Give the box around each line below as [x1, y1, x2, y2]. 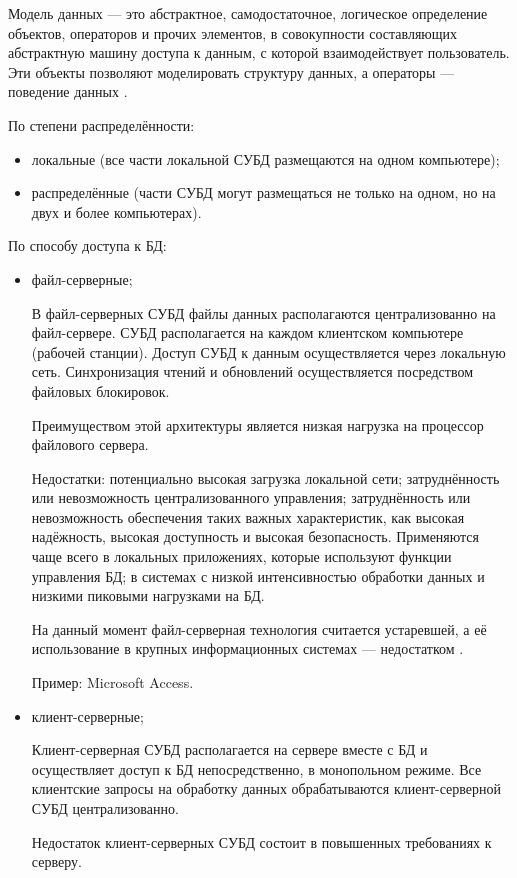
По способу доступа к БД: [8, 235, 167, 256]
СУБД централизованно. [31, 798, 179, 818]
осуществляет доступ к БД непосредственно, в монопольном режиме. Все [31, 758, 482, 779]
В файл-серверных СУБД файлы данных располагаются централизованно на [31, 302, 496, 323]
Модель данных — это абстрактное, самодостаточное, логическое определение [8, 3, 488, 23]
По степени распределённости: [8, 114, 195, 135]
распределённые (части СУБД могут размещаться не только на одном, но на [31, 182, 496, 203]
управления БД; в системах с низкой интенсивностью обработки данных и [31, 565, 485, 586]
